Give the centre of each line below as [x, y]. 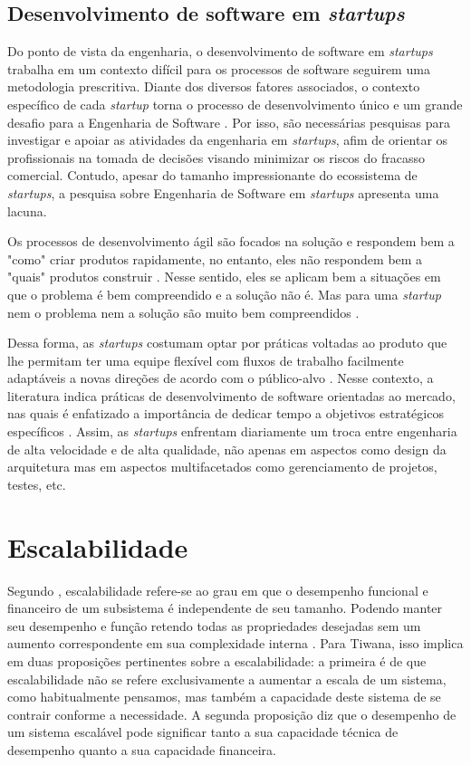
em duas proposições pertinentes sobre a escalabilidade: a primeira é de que [217, 660]
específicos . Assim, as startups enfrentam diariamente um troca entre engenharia [232, 431]
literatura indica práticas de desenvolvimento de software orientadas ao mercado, [231, 395]
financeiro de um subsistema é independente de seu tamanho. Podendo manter [225, 608]
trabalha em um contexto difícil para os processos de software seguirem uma [219, 68]
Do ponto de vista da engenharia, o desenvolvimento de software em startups [220, 51]
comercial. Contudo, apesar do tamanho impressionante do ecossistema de [212, 175]
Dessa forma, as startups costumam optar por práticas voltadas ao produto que [227, 343]
